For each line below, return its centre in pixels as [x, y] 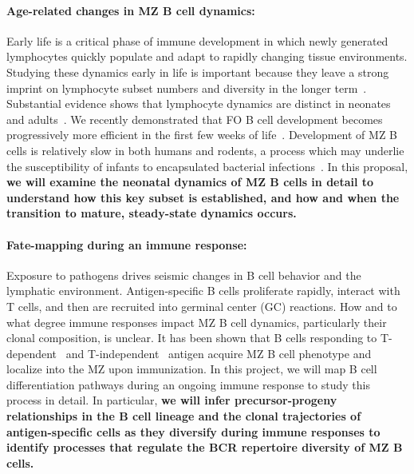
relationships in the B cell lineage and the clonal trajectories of [184, 416]
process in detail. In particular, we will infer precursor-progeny [172, 400]
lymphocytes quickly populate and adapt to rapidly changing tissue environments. [207, 56]
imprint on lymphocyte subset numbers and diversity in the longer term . [187, 88]
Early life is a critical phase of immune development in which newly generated [197, 40]
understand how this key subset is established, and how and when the [203, 197]
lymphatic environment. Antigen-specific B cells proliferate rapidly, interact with [203, 291]
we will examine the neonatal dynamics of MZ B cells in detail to [190, 182]
